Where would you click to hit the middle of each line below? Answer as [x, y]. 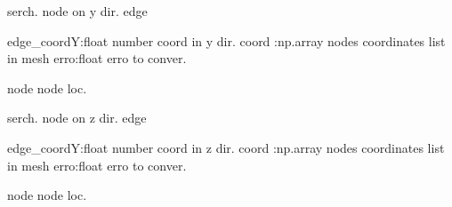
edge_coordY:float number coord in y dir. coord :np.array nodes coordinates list [226, 40]
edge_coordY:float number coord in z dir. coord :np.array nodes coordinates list [226, 147]
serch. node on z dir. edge [77, 118]
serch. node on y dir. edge [77, 11]
